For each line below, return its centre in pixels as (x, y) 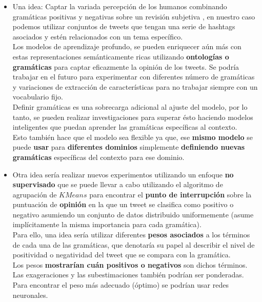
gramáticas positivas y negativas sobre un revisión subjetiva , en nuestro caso (134, 16)
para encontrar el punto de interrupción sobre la (170, 194)
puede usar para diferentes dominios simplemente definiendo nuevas (129, 147)
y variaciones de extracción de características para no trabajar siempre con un (135, 86)
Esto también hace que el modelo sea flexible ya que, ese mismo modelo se (133, 137)
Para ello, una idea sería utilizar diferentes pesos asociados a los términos (131, 235)
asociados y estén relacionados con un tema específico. (98, 36)
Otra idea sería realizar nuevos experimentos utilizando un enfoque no (123, 174)
